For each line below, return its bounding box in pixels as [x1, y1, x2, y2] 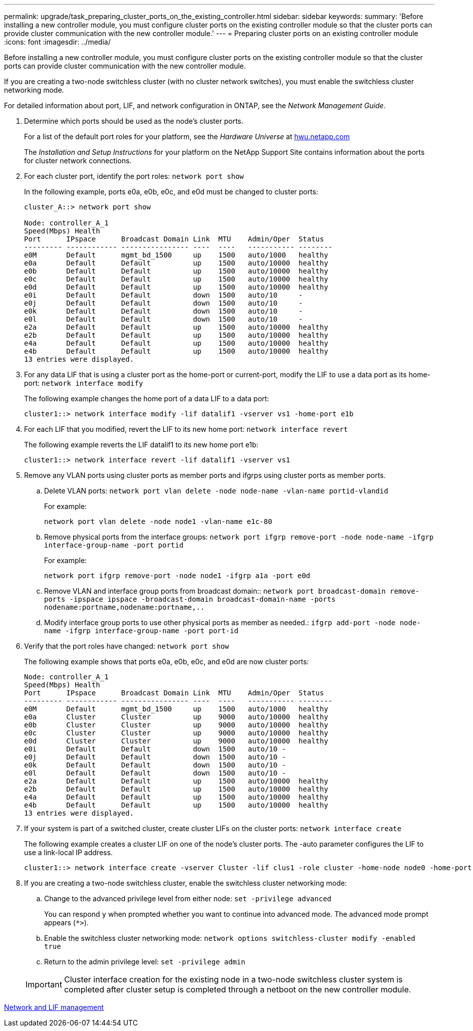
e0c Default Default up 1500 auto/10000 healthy [24, 275, 328, 283]
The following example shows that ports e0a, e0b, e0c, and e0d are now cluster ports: [24, 657, 309, 666]
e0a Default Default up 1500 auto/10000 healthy [24, 259, 328, 267]
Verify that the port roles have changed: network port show [24, 642, 229, 650]
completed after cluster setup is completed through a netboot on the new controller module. [64, 984, 411, 994]
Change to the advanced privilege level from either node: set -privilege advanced [44, 894, 332, 903]
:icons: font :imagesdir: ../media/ [4, 38, 111, 46]
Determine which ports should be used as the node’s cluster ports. [24, 117, 244, 125]
